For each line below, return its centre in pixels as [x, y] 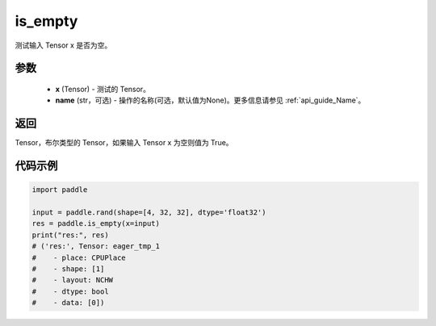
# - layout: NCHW [72, 280]
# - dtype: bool [70, 291]
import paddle [60, 190]
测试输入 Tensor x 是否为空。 [63, 45]
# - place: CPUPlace [79, 257]
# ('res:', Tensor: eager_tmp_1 [96, 247]
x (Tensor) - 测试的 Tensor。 [103, 89]
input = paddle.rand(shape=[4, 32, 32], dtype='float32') [149, 213]
